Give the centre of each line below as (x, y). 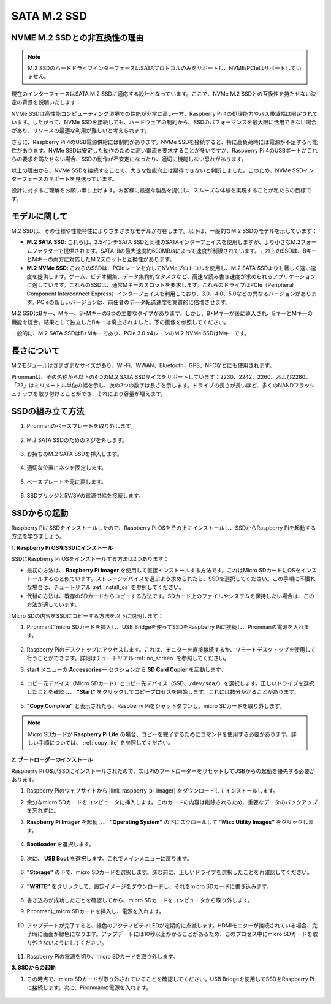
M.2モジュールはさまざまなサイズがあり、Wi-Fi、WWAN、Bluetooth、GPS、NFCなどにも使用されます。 (143, 365)
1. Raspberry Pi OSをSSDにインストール (62, 547)
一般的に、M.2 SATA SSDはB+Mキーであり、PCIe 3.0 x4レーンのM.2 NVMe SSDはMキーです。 (131, 333)
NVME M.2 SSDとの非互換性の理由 (78, 38)
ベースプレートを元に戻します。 (67, 482)
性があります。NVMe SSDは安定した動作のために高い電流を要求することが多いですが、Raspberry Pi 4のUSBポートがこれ (165, 151)
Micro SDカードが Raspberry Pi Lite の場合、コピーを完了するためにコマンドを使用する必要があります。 (159, 734)
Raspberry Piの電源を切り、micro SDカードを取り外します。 (102, 956)
